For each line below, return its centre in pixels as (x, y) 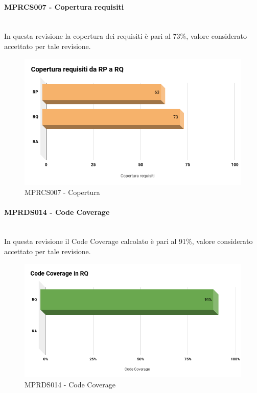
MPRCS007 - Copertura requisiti (64, 6)
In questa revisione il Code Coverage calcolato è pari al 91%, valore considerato (128, 241)
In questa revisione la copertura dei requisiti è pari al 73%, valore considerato (126, 36)
